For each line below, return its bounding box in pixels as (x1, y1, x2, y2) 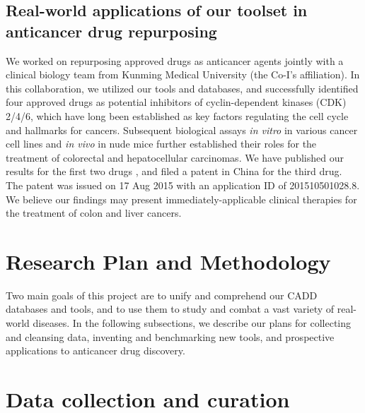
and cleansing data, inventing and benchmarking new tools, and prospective (6, 329, 335, 344)
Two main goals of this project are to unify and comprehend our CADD (6, 287, 318, 302)
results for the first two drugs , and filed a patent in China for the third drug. (6, 164, 342, 179)
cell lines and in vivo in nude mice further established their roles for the (6, 136, 317, 151)
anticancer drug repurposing (6, 20, 217, 42)
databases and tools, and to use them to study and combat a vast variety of (6, 301, 335, 316)
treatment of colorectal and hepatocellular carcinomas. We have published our (6, 150, 344, 164)
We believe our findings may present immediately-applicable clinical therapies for (6, 191, 357, 206)
